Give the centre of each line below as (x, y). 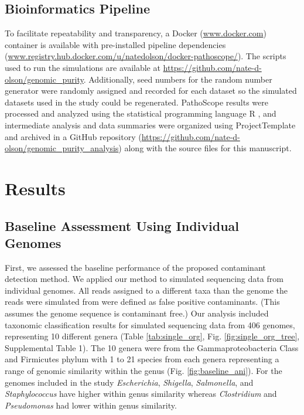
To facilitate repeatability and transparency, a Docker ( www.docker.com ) (136, 33)
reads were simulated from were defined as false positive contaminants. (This (142, 302)
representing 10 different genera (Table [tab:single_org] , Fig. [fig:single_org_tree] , (152, 336)
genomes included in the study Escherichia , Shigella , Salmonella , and (129, 382)
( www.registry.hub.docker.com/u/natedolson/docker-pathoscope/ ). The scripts (146, 56)
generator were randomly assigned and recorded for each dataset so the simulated (151, 91)
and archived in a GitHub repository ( (73, 136)
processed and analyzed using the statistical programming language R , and (141, 113)
